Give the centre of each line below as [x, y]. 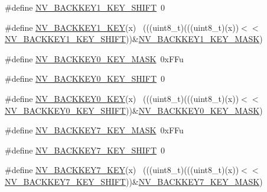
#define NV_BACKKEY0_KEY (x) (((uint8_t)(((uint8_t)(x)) [122, 98]
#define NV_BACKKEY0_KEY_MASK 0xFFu [94, 58]
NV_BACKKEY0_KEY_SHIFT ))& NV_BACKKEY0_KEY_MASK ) [134, 110]
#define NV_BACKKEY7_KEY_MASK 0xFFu [94, 130]
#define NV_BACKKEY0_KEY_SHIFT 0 [85, 79]
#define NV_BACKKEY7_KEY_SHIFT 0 [85, 150]
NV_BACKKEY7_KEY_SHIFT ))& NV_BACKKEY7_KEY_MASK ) [134, 181]
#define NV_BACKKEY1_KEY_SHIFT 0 [85, 7]
